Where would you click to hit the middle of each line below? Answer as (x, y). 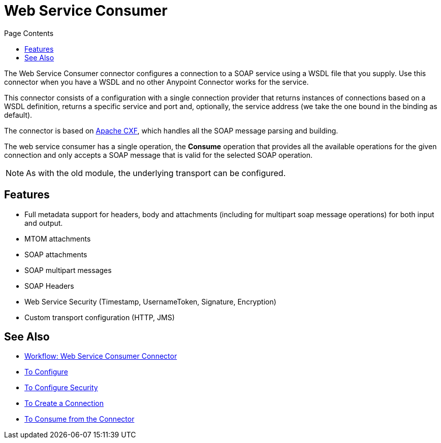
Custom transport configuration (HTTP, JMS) (100, 317)
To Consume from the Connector (80, 419)
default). (18, 115)
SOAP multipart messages (68, 270)
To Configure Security (61, 388)
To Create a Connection (64, 403)
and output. (44, 223)
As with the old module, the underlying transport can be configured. (156, 173)
